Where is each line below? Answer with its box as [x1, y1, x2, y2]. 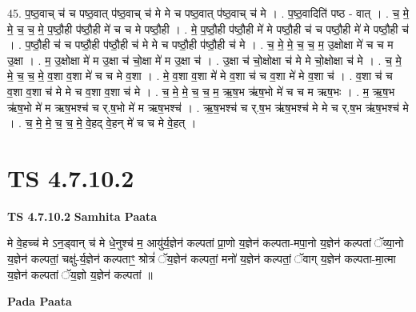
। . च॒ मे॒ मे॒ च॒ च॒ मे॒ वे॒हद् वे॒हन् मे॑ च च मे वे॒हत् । [7, 114, 197, 131]
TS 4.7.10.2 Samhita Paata [7, 207, 158, 224]
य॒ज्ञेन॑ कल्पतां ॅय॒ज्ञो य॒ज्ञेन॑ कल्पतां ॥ [7, 266, 153, 282]
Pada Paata [7, 293, 72, 310]
